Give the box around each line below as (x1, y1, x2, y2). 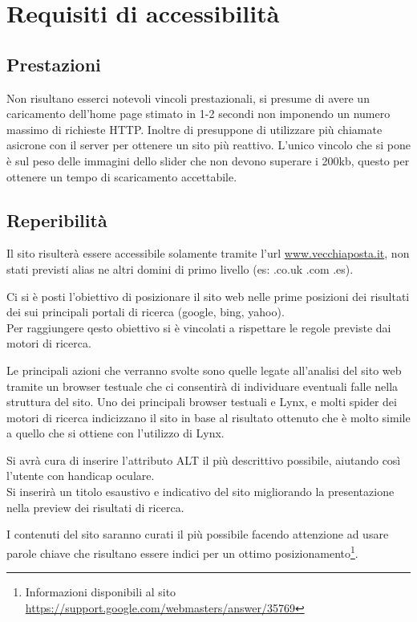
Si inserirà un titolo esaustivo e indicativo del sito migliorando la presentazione (6, 483, 395, 500)
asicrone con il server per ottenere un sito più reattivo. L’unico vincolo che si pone (6, 136, 411, 153)
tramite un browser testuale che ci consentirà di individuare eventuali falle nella (6, 377, 399, 394)
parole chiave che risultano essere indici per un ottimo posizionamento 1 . (6, 542, 358, 561)
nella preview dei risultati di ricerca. (6, 498, 184, 515)
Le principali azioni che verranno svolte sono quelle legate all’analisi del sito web (6, 361, 402, 378)
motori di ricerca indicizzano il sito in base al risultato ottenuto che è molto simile (6, 409, 411, 425)
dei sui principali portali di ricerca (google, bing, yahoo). (6, 303, 285, 320)
